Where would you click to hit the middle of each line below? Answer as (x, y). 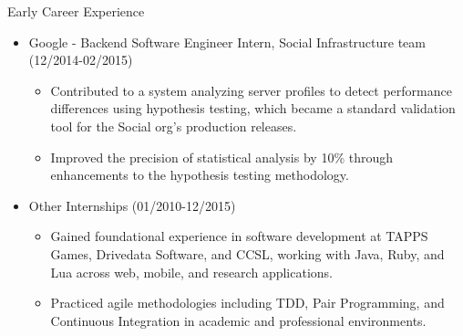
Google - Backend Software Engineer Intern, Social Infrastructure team (227, 42)
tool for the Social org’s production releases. (174, 126)
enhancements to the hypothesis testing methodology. (200, 175)
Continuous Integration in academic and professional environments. (238, 320)
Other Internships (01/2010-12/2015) (132, 205)
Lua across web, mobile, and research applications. (191, 272)
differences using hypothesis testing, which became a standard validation (253, 108)
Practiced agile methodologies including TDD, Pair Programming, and (247, 303)
